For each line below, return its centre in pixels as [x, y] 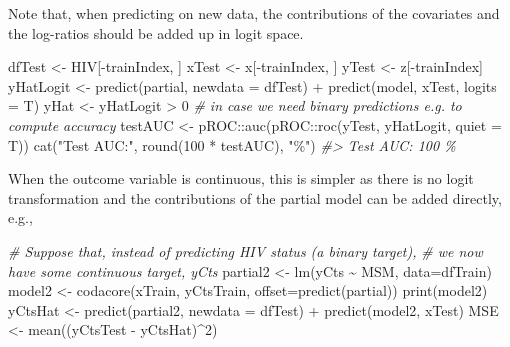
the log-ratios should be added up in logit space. [156, 32]
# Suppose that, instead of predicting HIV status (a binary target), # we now [245, 250]
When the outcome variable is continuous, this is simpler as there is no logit [241, 178]
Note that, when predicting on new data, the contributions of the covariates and [254, 13]
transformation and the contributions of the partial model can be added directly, [255, 197]
